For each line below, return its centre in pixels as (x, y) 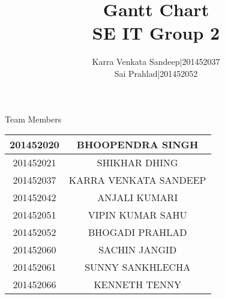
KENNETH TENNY (137, 285)
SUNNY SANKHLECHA (138, 267)
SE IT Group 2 (156, 33)
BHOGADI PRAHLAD (137, 232)
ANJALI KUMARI (138, 198)
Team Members (33, 119)
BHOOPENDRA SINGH (137, 145)
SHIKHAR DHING (137, 163)
